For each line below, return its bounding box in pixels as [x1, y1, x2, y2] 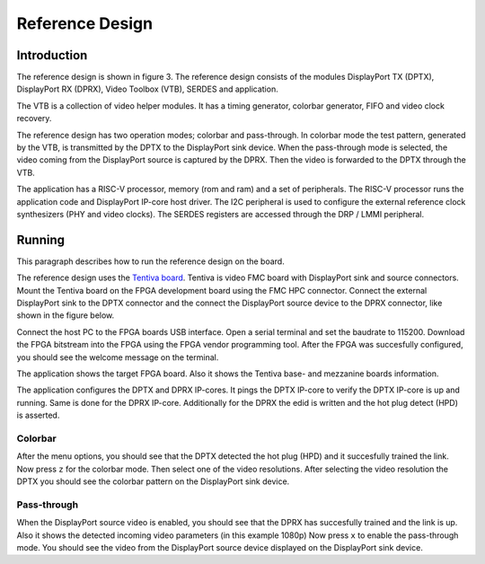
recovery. [16, 113, 52, 124]
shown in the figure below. [16, 310, 115, 321]
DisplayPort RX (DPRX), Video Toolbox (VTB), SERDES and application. [16, 84, 278, 94]
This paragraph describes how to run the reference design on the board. [16, 256, 285, 267]
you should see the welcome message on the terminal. [16, 351, 219, 363]
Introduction [16, 48, 88, 63]
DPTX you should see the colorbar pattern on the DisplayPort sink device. [16, 476, 290, 487]
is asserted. [16, 410, 60, 421]
